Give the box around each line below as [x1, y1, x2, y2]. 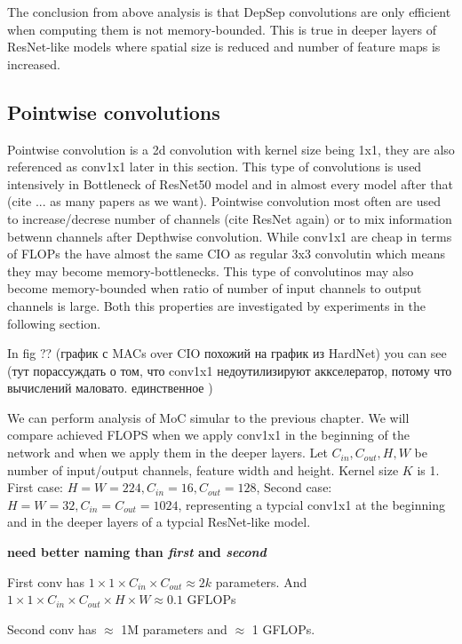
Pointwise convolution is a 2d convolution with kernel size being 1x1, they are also [7, 139, 455, 158]
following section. [7, 314, 101, 332]
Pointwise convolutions [7, 98, 220, 125]
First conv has [7, 572, 85, 591]
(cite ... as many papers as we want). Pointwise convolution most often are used [7, 192, 441, 211]
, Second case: [256, 478, 332, 497]
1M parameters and [121, 619, 227, 638]
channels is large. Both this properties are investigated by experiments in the [7, 296, 426, 314]
